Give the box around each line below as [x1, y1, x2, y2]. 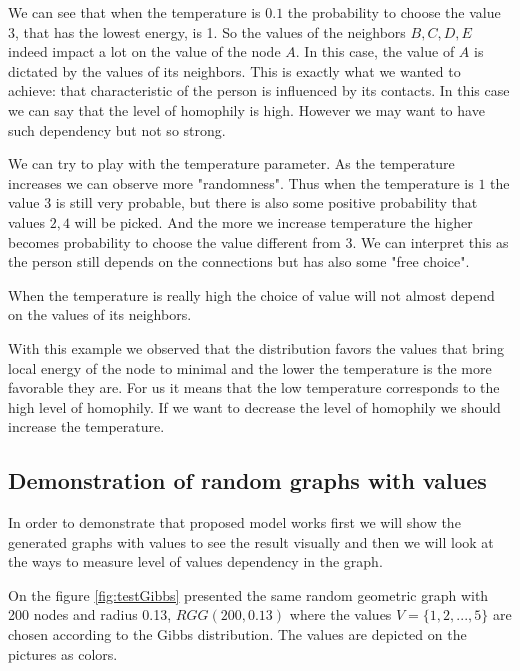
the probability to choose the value [287, 2, 501, 22]
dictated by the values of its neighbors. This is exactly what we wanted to [8, 60, 461, 81]
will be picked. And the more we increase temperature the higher [74, 211, 473, 232]
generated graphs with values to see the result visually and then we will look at [8, 531, 494, 552]
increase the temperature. [8, 416, 165, 437]
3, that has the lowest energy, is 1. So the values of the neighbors [8, 21, 406, 42]
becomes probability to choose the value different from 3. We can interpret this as [8, 231, 509, 252]
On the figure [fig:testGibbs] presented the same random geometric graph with [8, 584, 489, 605]
